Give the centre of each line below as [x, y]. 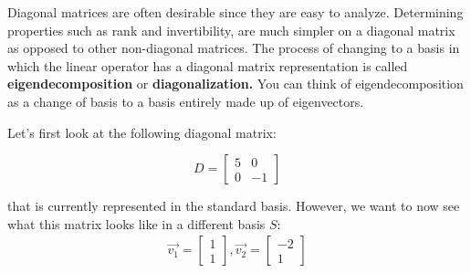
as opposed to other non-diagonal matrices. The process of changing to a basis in [234, 48]
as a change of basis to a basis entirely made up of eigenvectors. [186, 101]
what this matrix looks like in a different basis [136, 223]
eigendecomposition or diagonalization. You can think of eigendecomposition [235, 84]
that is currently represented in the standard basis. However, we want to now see [234, 206]
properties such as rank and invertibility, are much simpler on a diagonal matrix [231, 30]
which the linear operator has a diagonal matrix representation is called [208, 65]
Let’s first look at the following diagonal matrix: [142, 132]
